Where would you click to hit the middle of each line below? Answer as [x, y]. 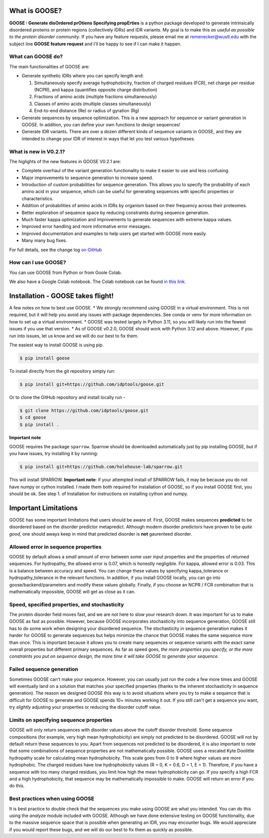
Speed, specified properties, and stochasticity [67, 604]
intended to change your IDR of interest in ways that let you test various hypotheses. [108, 139]
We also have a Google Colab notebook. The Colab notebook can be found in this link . [98, 281]
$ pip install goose [45, 358]
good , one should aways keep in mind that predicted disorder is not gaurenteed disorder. [101, 534]
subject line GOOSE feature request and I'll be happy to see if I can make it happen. [95, 44]
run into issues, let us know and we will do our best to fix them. [74, 336]
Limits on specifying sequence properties [61, 720]
